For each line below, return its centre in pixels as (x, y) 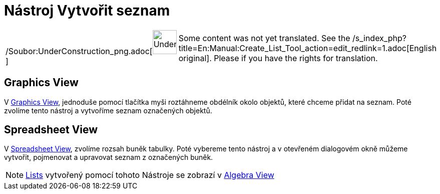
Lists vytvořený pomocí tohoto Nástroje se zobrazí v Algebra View (150, 175)
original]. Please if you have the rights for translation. (278, 58)
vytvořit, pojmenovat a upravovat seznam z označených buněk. (109, 157)
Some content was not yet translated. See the (264, 38)
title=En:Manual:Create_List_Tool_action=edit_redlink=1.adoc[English (308, 48)
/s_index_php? (379, 38)
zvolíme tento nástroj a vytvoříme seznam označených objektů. (108, 110)
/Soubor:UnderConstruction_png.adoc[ (79, 51)
